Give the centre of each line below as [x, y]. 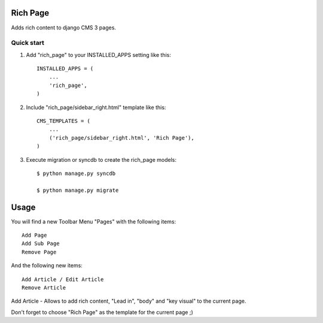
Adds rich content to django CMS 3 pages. [64, 28]
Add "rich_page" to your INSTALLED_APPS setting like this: [99, 55]
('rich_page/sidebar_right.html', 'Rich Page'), [121, 138]
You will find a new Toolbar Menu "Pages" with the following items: [94, 221]
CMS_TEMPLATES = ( [64, 121]
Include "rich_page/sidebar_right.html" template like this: [96, 107]
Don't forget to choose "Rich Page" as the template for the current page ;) [102, 312]
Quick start [28, 43]
